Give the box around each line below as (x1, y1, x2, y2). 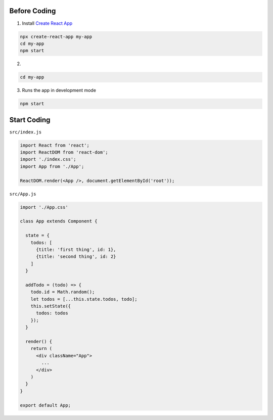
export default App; (20, 402, 71, 408)
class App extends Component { (20, 218, 98, 224)
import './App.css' (20, 204, 68, 210)
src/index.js (9, 129, 42, 135)
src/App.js (9, 191, 36, 197)
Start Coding (9, 115, 51, 124)
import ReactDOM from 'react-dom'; (20, 150, 108, 155)
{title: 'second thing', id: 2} (36, 254, 116, 260)
